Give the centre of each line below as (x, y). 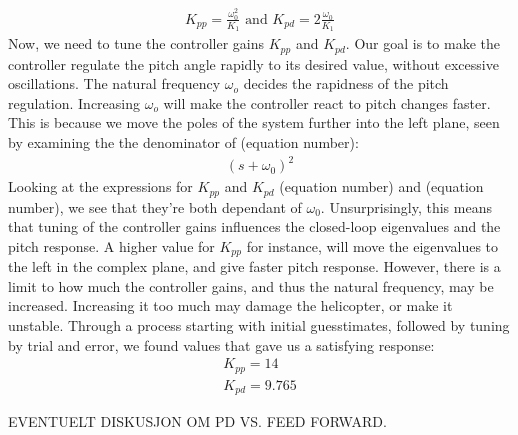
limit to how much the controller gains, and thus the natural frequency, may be (251, 285)
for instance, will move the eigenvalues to (372, 245)
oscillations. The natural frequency (114, 83)
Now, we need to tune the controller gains (136, 43)
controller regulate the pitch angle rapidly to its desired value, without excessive (253, 63)
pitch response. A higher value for (111, 245)
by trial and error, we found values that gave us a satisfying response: (221, 344)
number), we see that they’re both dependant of (155, 206)
